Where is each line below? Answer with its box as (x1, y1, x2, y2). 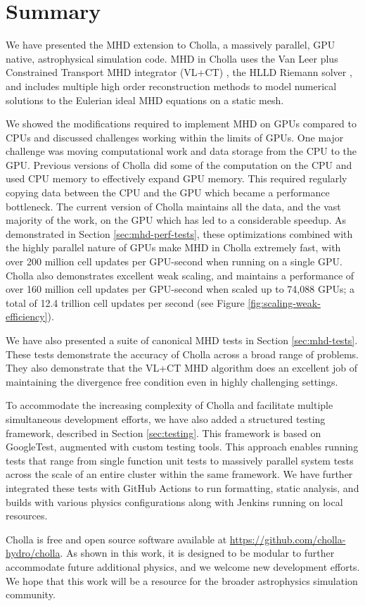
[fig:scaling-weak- (248, 295, 321, 310)
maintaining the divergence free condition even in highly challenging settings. (6, 374, 338, 389)
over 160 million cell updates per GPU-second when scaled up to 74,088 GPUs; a (6, 282, 355, 296)
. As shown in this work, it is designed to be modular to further (60, 545, 335, 560)
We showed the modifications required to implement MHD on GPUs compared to (6, 116, 357, 131)
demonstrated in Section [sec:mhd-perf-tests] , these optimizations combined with (6, 226, 353, 241)
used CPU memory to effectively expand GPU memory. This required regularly (6, 171, 347, 186)
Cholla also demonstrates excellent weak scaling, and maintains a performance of (6, 267, 354, 282)
